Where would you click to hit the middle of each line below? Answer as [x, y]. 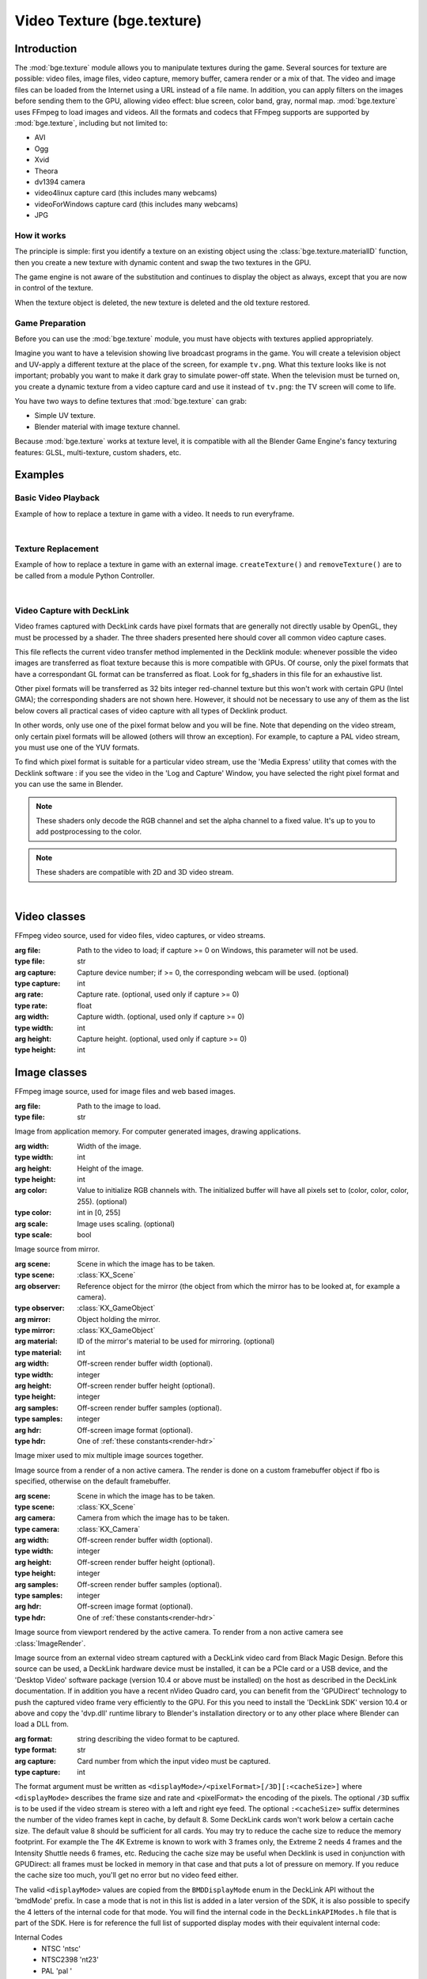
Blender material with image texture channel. [107, 427]
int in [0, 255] [99, 1213]
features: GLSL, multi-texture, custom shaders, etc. [98, 452]
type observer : [40, 1308]
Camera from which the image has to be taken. [153, 1518]
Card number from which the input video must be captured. [174, 1761]
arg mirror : [33, 1319]
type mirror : [35, 1331]
